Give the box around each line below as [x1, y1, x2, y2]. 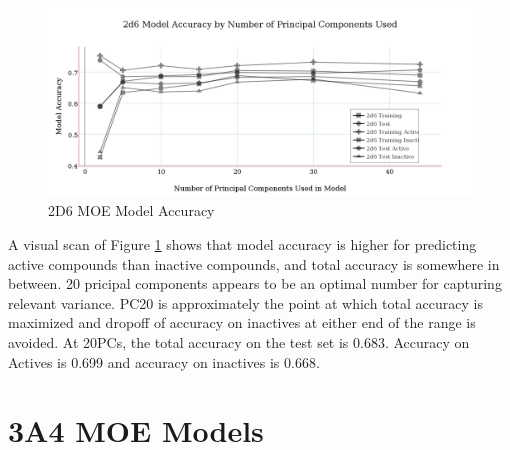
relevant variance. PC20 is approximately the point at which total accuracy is [8, 292, 483, 313]
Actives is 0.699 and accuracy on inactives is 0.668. [8, 351, 320, 372]
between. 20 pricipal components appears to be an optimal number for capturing [8, 273, 502, 294]
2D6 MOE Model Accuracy [48, 200, 215, 221]
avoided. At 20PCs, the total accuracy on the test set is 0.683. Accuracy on [8, 331, 470, 352]
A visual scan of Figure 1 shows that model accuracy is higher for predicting [8, 234, 477, 254]
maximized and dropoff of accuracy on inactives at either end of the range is [8, 312, 476, 333]
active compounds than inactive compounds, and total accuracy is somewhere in [8, 253, 500, 274]
